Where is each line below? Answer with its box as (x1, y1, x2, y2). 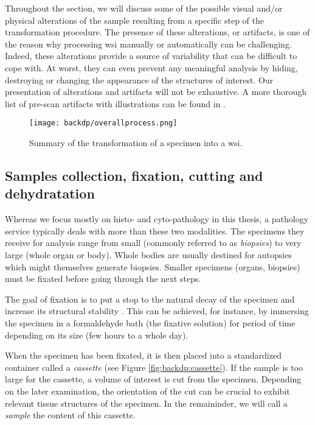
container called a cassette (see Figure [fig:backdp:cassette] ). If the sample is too (5, 360, 303, 373)
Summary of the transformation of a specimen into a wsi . (29, 136, 243, 149)
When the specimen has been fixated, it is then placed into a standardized (5, 349, 282, 362)
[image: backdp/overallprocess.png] (29, 119, 178, 128)
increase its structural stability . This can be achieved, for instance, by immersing (5, 304, 309, 317)
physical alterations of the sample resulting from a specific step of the (5, 13, 265, 26)
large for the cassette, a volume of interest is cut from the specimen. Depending (5, 373, 302, 385)
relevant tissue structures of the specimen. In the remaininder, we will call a (5, 396, 288, 409)
